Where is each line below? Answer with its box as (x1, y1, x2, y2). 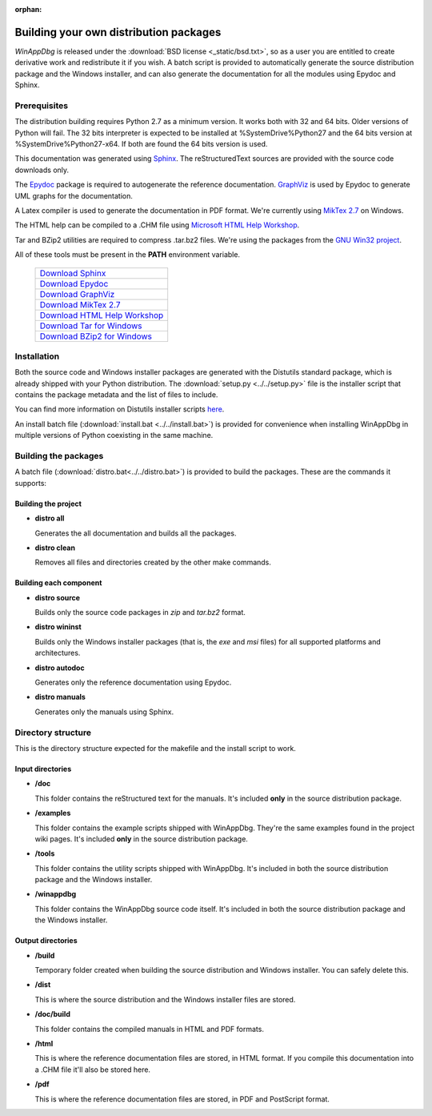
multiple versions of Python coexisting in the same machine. (14, 431, 214, 440)
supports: (14, 478, 47, 488)
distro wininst (34, 622, 82, 632)
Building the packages (14, 450, 104, 461)
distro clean (34, 543, 76, 552)
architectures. (34, 648, 81, 658)
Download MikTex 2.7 (39, 299, 121, 310)
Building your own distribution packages (14, 25, 222, 39)
